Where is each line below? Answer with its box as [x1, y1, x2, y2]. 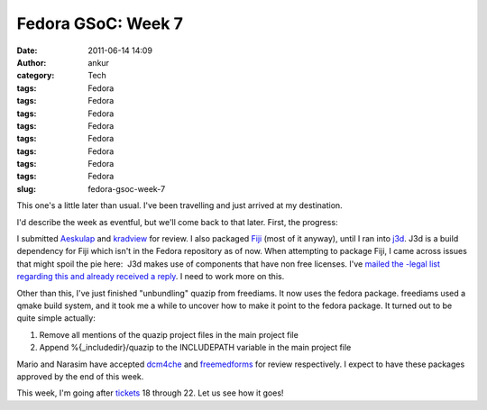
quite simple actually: [16, 313, 96, 323]
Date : [16, 45, 38, 56]
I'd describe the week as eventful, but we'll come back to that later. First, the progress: [16, 216, 338, 227]
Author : [16, 57, 47, 68]
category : [16, 70, 55, 81]
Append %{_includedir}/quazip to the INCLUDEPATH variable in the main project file [39, 342, 352, 353]
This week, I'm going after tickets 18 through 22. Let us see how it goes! [16, 387, 284, 398]
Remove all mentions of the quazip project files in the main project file [39, 329, 299, 340]
